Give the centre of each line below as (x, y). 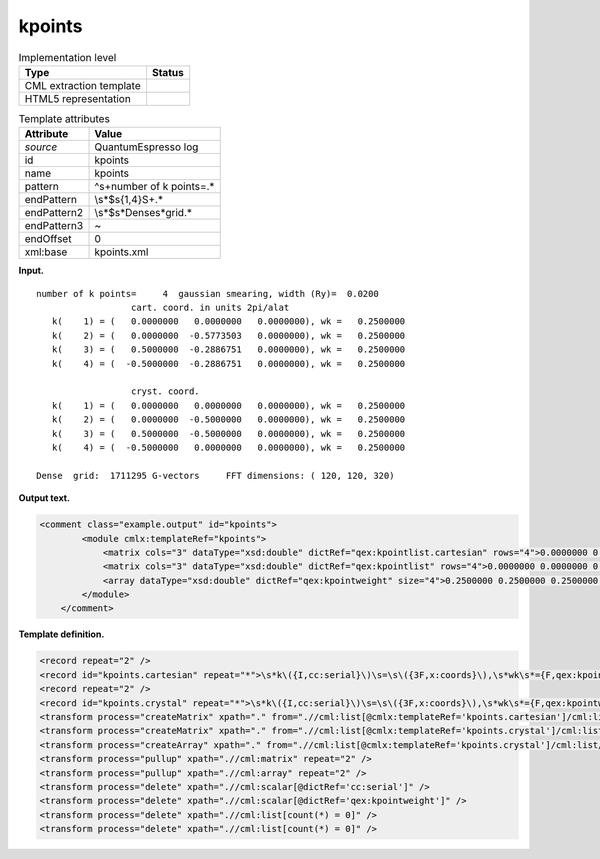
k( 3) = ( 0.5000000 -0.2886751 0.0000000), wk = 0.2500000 (228, 349)
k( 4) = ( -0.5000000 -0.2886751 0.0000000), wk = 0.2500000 (228, 363)
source (41, 147)
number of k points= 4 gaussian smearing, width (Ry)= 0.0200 (207, 293)
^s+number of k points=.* (154, 187)
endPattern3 (54, 226)
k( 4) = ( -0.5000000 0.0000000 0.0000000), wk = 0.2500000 (228, 447)
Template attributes (64, 119)
